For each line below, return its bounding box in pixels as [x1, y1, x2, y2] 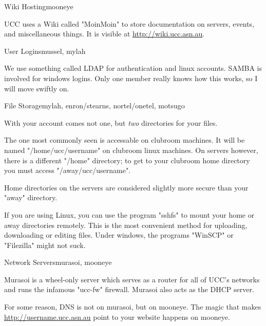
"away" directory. [4, 192, 58, 203]
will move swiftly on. [4, 83, 69, 93]
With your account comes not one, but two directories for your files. [4, 117, 218, 128]
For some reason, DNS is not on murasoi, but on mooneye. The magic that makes [4, 301, 261, 312]
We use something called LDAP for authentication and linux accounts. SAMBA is [4, 63, 262, 73]
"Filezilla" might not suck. [4, 239, 86, 250]
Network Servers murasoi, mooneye [4, 257, 112, 267]
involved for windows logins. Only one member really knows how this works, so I [4, 72, 258, 83]
